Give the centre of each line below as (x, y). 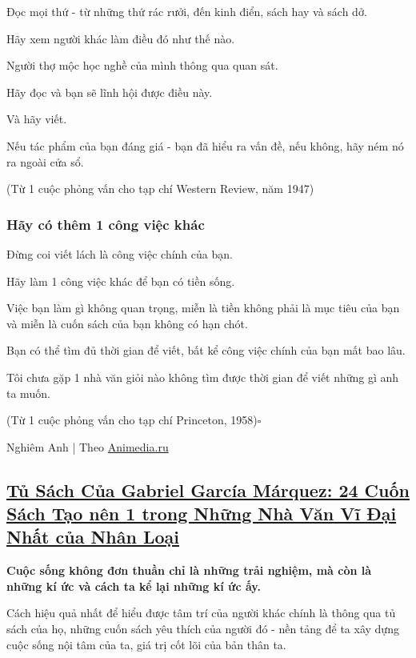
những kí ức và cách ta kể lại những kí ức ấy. (134, 586)
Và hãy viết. (37, 119)
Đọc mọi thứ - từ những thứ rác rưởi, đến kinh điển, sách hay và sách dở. (187, 11)
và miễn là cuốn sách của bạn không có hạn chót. (127, 323)
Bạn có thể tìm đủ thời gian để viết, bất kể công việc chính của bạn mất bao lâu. (206, 350)
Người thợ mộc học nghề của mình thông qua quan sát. (142, 65)
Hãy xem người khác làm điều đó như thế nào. (121, 38)
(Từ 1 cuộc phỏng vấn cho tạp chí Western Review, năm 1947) (160, 189)
